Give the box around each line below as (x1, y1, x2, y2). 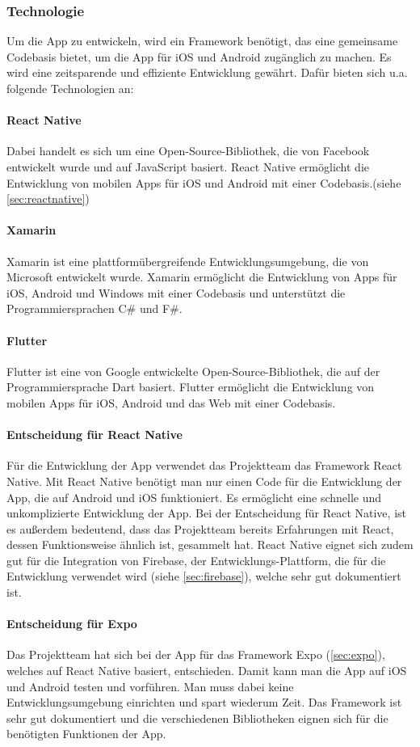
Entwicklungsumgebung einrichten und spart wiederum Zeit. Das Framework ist (6, 694, 402, 711)
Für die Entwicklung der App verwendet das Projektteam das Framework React (6, 457, 402, 474)
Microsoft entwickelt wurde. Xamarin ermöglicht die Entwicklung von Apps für (6, 268, 397, 285)
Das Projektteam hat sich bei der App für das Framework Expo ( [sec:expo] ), (6, 646, 385, 663)
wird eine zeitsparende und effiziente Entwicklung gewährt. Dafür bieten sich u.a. (6, 64, 408, 81)
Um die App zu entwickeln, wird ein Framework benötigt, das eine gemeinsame (6, 32, 398, 49)
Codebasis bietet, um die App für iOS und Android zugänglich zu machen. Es (6, 48, 392, 65)
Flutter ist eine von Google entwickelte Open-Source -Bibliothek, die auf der (6, 362, 380, 379)
